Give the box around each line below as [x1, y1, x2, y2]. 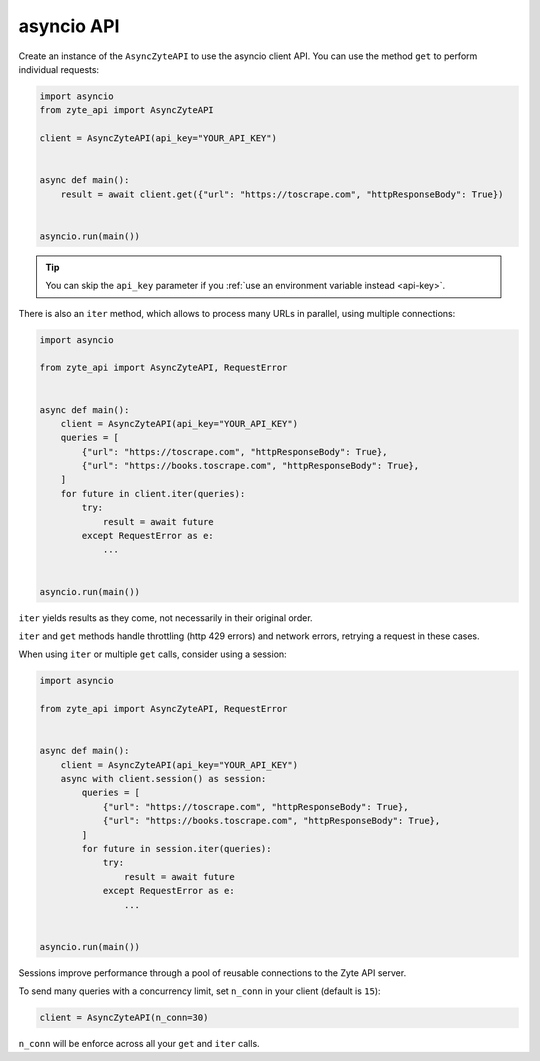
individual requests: [18, 63, 100, 75]
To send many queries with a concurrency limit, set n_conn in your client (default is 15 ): [18, 985, 381, 997]
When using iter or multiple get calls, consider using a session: [18, 648, 287, 660]
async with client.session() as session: [60, 773, 267, 785]
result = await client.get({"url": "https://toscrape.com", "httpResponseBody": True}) [60, 188, 504, 200]
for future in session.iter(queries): [81, 843, 272, 855]
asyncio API [18, 15, 120, 37]
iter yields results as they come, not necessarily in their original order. [18, 611, 314, 624]
